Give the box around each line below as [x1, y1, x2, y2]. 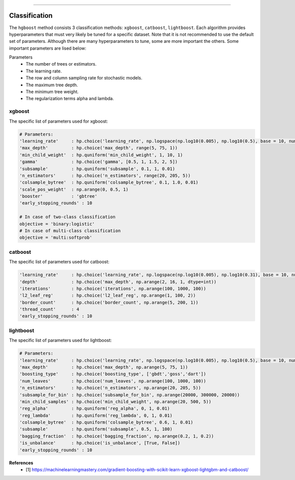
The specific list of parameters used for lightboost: [9, 338, 112, 343]
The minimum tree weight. [26, 89, 79, 95]
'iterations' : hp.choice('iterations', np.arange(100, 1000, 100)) [19, 286, 206, 291]
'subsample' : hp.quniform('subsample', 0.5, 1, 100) [19, 426, 173, 432]
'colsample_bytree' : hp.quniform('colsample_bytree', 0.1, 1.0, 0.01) [19, 180, 199, 185]
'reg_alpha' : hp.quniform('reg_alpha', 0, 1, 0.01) [19, 406, 170, 411]
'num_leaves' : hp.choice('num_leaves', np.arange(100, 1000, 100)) [19, 378, 206, 384]
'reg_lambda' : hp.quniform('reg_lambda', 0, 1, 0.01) [19, 412, 173, 418]
